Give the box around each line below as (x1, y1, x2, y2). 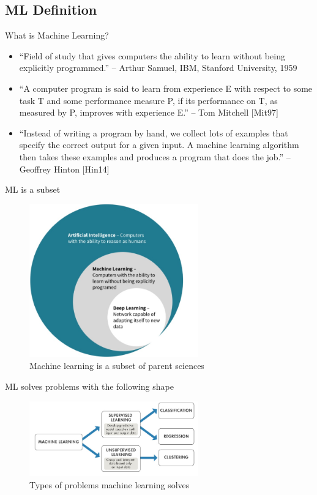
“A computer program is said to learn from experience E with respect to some (19, 81, 313, 94)
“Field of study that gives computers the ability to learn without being (19, 49, 285, 62)
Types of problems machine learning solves (29, 478, 190, 491)
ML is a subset (5, 183, 61, 196)
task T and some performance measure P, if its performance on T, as (19, 94, 278, 106)
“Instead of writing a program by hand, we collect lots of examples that (19, 126, 288, 139)
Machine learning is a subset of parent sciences (29, 359, 204, 372)
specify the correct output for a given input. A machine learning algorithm (19, 138, 299, 151)
